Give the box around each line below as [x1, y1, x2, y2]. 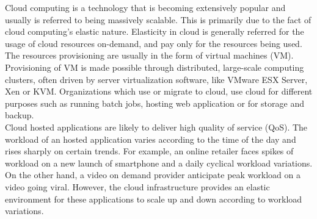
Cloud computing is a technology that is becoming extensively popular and [5, 1, 286, 13]
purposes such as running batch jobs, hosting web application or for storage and [5, 96, 304, 109]
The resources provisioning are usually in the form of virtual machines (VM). [5, 49, 294, 62]
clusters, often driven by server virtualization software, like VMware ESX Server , [5, 73, 308, 85]
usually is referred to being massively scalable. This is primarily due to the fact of [5, 13, 312, 26]
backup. [5, 109, 34, 121]
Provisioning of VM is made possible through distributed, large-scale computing [5, 60, 304, 73]
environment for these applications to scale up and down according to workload [5, 192, 302, 205]
